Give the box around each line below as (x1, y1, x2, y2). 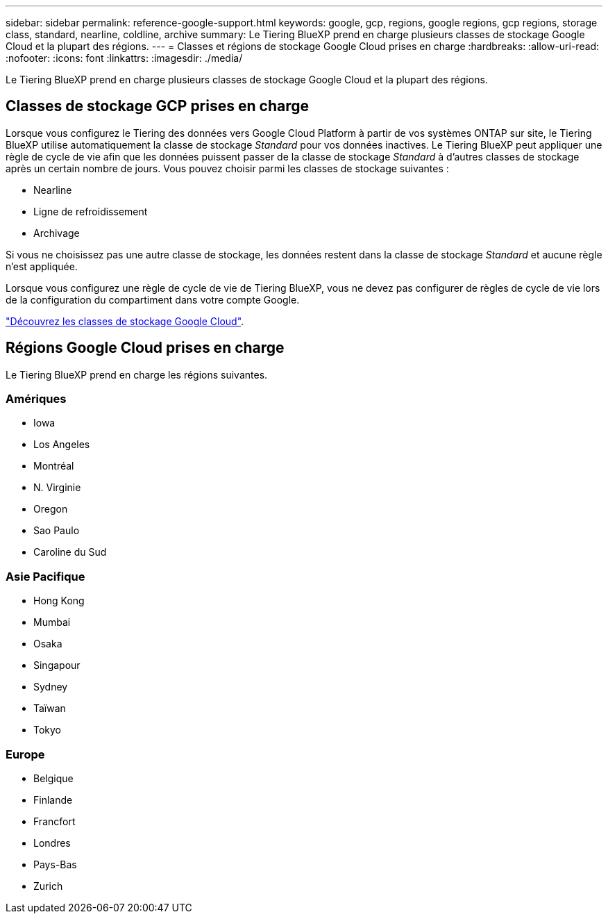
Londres (33, 836, 71, 849)
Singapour (33, 659, 81, 672)
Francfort (33, 815, 76, 827)
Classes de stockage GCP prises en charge (6, 97, 309, 115)
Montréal (33, 460, 74, 472)
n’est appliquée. (6, 260, 78, 272)
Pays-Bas (33, 858, 77, 870)
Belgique (33, 772, 74, 784)
